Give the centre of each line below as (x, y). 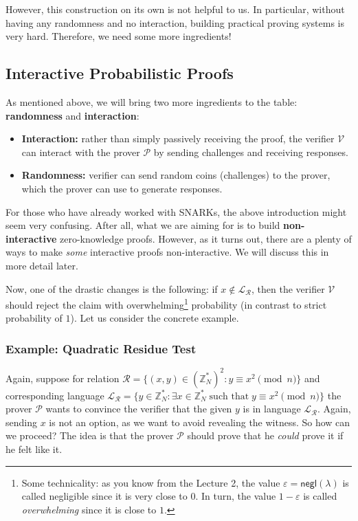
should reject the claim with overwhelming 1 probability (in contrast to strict (166, 303)
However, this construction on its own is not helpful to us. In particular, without (175, 9)
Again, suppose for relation (63, 378)
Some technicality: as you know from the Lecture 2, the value (151, 482)
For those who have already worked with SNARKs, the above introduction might (176, 211)
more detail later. (42, 265)
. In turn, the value (236, 496)
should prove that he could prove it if (265, 435)
